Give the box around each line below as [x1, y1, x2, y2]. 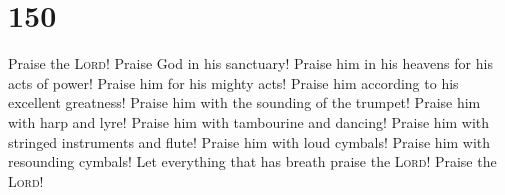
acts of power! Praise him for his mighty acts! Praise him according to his [8, 72, 459, 93]
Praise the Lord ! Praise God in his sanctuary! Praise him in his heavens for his [8, 53, 493, 74]
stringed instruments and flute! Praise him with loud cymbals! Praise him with [8, 131, 491, 152]
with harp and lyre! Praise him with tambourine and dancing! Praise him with [8, 111, 490, 132]
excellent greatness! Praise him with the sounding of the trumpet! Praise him [8, 92, 481, 113]
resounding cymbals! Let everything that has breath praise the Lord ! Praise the [8, 151, 497, 172]
